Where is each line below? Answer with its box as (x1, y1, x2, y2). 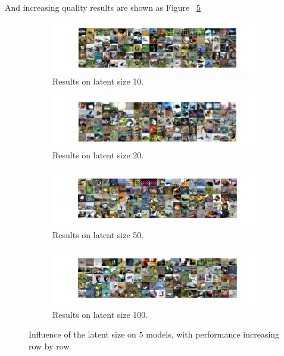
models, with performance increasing (146, 328, 280, 341)
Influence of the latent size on (29, 328, 136, 341)
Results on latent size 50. (52, 228, 144, 241)
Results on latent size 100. (52, 308, 148, 320)
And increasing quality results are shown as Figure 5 (5, 1, 201, 13)
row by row (29, 339, 70, 352)
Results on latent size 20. (52, 149, 144, 161)
